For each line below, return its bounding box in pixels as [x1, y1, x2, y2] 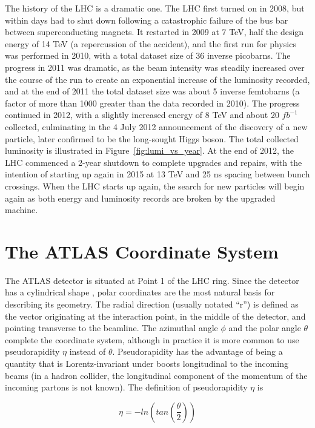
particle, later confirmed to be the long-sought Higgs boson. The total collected [5, 132, 299, 145]
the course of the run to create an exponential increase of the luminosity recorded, [5, 73, 310, 85]
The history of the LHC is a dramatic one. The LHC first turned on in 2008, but [5, 2, 305, 14]
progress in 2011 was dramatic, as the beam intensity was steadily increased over [5, 61, 305, 73]
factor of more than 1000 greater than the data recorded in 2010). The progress [5, 96, 300, 109]
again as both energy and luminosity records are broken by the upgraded [5, 191, 276, 204]
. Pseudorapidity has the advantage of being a [112, 345, 283, 358]
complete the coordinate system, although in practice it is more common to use [5, 333, 299, 346]
